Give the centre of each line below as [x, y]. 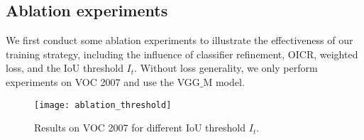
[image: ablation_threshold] [103, 105]
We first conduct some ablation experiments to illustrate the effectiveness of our [180, 40]
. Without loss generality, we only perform [226, 68]
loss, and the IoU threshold [65, 68]
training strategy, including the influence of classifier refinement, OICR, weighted [182, 54]
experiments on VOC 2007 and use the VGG [103, 81]
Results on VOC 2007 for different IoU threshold [140, 128]
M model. [224, 81]
